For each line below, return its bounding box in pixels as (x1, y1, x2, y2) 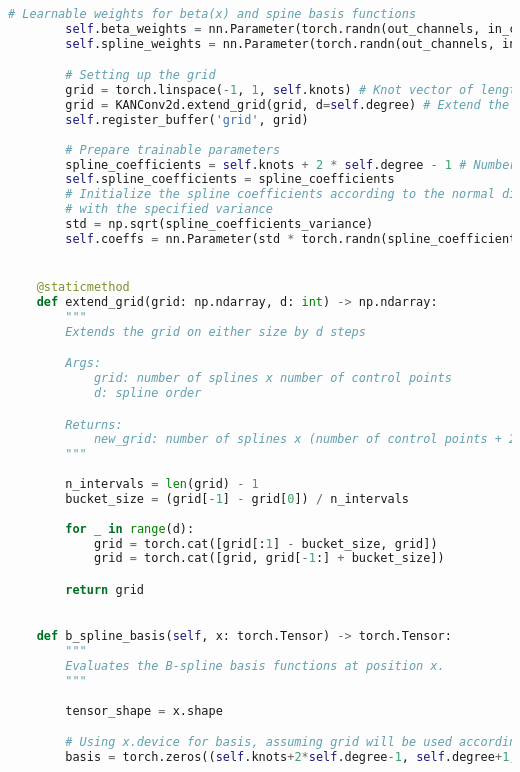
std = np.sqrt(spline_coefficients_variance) (65, 217, 374, 232)
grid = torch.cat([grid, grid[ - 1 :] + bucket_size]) (93, 551, 445, 566)
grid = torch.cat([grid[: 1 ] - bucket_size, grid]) (93, 536, 438, 551)
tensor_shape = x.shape (65, 703, 223, 718)
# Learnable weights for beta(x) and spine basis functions (8, 7, 417, 21)
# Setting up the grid (65, 68, 216, 83)
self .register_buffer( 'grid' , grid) (65, 112, 309, 127)
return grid (65, 582, 145, 597)
